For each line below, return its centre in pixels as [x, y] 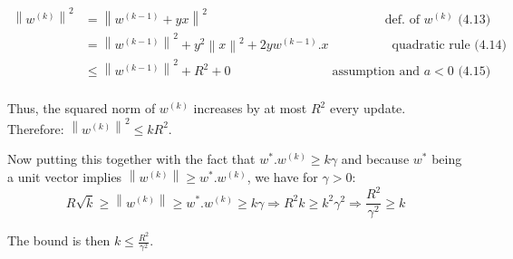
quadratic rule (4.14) [450, 45]
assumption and [376, 72]
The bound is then [59, 240]
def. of [402, 19]
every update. [368, 108]
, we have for [282, 176]
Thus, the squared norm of [82, 108]
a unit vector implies [65, 176]
